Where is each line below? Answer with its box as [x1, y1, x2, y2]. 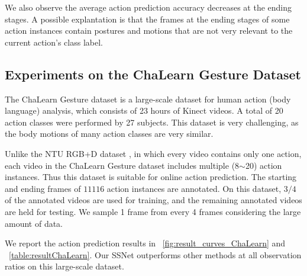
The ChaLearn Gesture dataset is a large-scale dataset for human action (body [5, 92, 291, 105]
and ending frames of [5, 182, 81, 194]
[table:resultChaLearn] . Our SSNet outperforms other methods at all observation [9, 248, 302, 261]
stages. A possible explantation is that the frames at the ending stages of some [5, 12, 290, 25]
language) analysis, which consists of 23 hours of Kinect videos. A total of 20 [5, 104, 283, 117]
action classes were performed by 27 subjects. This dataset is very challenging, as [5, 115, 299, 128]
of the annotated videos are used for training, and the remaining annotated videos [5, 194, 302, 206]
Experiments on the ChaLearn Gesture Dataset [5, 65, 301, 83]
